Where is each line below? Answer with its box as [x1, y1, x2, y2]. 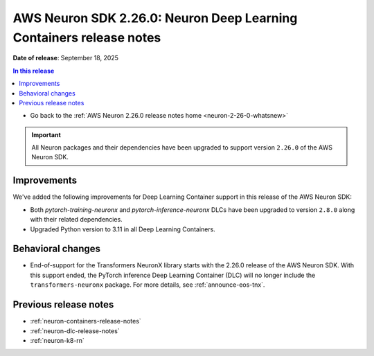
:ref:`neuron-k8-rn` [30, 336, 84, 344]
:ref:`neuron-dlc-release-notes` [30, 326, 121, 335]
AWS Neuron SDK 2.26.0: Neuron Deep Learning [12, 10, 298, 26]
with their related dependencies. [30, 215, 123, 224]
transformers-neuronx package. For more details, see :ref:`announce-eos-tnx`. [30, 281, 265, 289]
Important [31, 130, 62, 139]
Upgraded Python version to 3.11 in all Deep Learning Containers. [30, 225, 216, 233]
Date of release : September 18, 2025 [12, 54, 119, 62]
